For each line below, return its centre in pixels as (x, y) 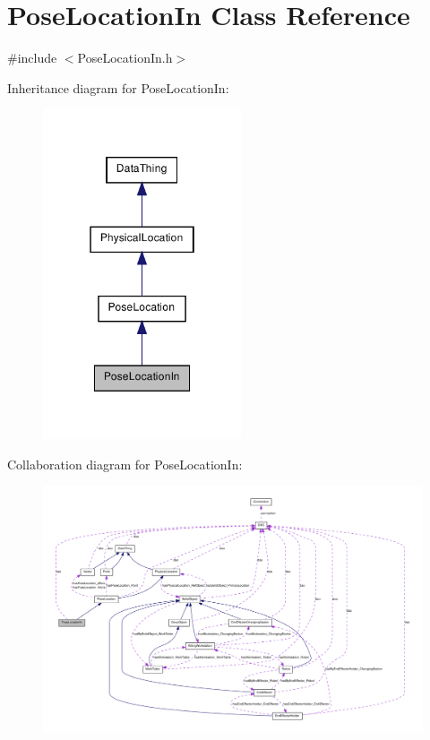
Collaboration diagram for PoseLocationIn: (125, 464)
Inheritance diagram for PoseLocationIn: (118, 87)
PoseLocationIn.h (125, 58)
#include (32, 58)
